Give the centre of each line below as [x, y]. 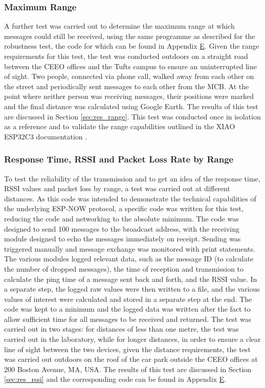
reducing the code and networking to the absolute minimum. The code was [122, 218]
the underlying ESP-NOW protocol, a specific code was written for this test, [124, 208]
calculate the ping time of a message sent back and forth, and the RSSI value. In [131, 279]
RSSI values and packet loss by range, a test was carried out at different [117, 188]
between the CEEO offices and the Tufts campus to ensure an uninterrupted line [130, 66]
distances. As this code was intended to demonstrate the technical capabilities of [130, 198]
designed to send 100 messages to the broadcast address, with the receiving [122, 228]
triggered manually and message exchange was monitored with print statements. [130, 248]
